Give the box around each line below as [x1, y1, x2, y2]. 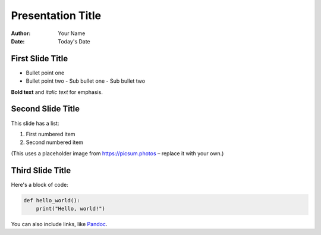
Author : [11, 30, 31, 37]
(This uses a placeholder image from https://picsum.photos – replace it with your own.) [11, 149, 224, 157]
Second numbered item [26, 139, 83, 146]
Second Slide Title [11, 104, 80, 114]
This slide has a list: [11, 120, 59, 127]
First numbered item [26, 130, 75, 137]
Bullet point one [26, 69, 65, 76]
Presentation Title [11, 9, 101, 22]
